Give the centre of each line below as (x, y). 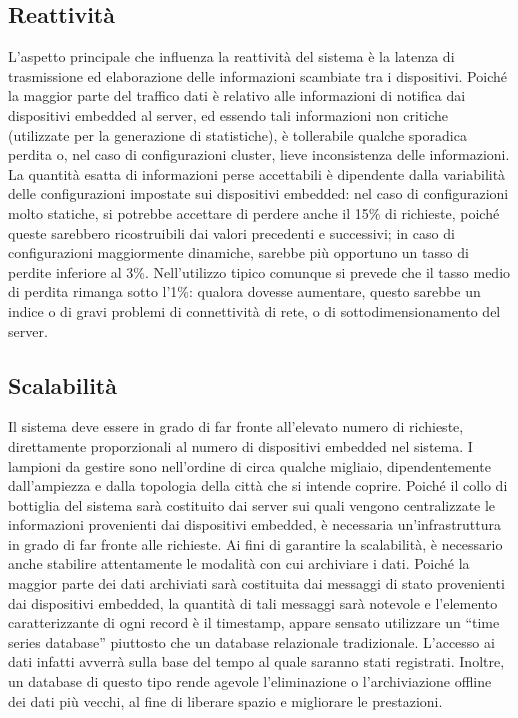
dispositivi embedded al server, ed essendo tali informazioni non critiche (228, 114)
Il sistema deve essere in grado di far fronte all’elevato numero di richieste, (236, 426)
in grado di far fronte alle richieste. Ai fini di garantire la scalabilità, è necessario (255, 543)
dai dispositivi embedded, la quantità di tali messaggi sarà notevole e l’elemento (253, 602)
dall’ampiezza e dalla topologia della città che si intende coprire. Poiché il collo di (258, 485)
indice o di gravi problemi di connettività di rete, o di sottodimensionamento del (254, 310)
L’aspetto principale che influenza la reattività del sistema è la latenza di (231, 56)
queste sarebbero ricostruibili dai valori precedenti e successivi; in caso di (231, 232)
